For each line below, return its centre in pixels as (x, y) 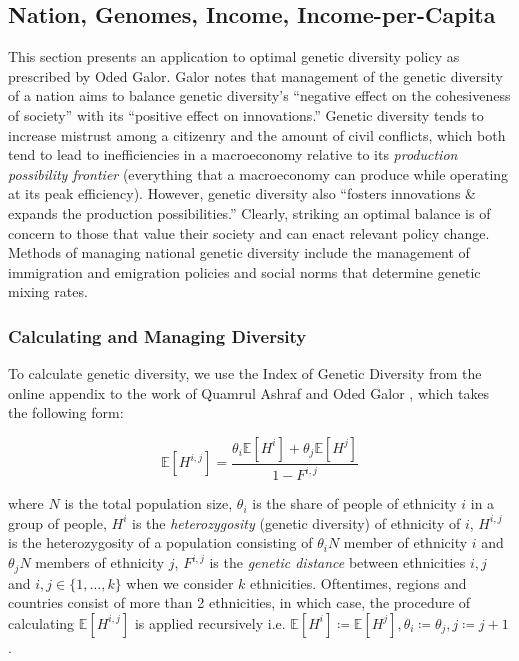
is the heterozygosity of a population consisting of (160, 542)
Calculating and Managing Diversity (157, 335)
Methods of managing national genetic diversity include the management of (239, 252)
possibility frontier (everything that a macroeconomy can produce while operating (258, 173)
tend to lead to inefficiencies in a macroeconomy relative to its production (233, 154)
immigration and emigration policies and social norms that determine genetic (244, 271)
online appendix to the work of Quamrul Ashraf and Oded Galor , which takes (249, 392)
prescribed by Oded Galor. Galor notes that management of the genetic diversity (255, 75)
